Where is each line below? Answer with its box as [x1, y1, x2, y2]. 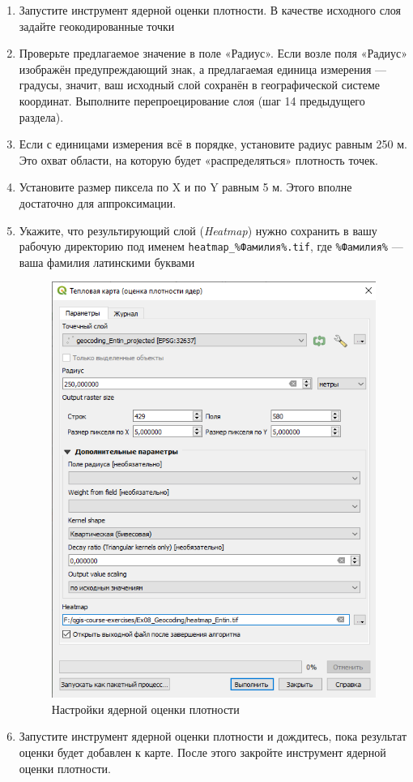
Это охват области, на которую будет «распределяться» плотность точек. [19, 151, 378, 168]
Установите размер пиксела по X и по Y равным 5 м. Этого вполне [19, 178, 352, 195]
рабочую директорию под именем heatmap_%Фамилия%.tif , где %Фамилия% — [19, 238, 403, 255]
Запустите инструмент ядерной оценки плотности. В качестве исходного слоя [19, 2, 402, 18]
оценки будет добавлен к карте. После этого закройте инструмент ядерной [19, 743, 386, 760]
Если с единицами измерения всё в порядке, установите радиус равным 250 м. [19, 135, 407, 153]
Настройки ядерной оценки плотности [51, 700, 240, 717]
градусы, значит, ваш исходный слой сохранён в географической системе [19, 76, 381, 93]
